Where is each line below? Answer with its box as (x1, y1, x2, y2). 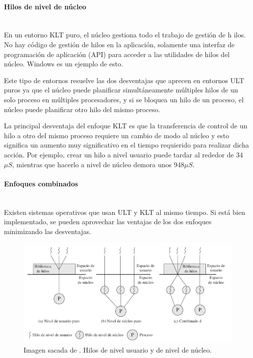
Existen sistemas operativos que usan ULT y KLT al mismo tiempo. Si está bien (4, 207, 245, 217)
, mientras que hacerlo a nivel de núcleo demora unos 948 (12, 159, 184, 169)
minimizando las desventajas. (4, 226, 91, 236)
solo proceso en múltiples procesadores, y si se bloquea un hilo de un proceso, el (4, 94, 244, 104)
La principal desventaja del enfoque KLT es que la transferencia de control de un (4, 120, 248, 131)
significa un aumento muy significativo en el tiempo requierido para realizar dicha (4, 140, 249, 150)
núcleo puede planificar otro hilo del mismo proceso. (4, 104, 160, 114)
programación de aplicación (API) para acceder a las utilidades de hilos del (4, 49, 230, 59)
